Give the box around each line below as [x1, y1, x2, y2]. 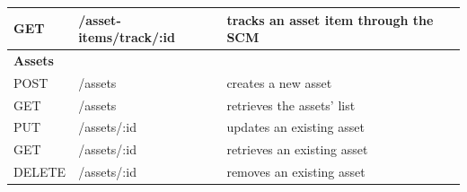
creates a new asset [226, 73, 332, 92]
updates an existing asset [226, 118, 365, 136]
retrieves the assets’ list [226, 95, 356, 114]
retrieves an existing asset [226, 140, 368, 159]
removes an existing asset [226, 162, 366, 181]
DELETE [13, 162, 66, 181]
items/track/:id [78, 28, 175, 47]
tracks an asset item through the [226, 10, 434, 29]
